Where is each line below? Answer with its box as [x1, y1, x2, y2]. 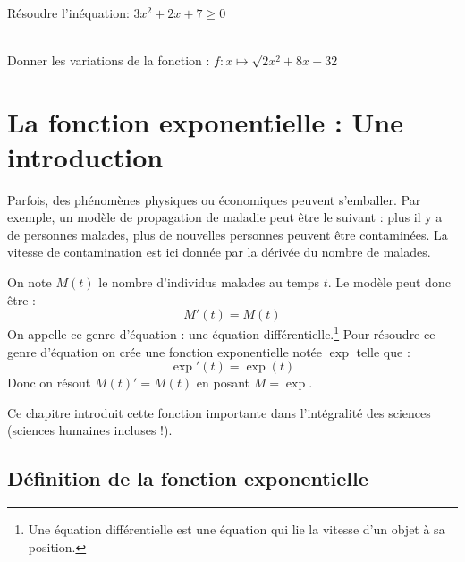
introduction [7, 138, 164, 175]
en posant [196, 373, 250, 392]
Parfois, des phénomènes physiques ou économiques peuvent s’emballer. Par [7, 190, 421, 209]
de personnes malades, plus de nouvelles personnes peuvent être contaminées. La [7, 225, 448, 243]
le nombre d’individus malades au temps [98, 273, 320, 292]
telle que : [356, 342, 410, 361]
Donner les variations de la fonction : [7, 50, 210, 69]
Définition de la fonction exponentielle [7, 464, 368, 492]
